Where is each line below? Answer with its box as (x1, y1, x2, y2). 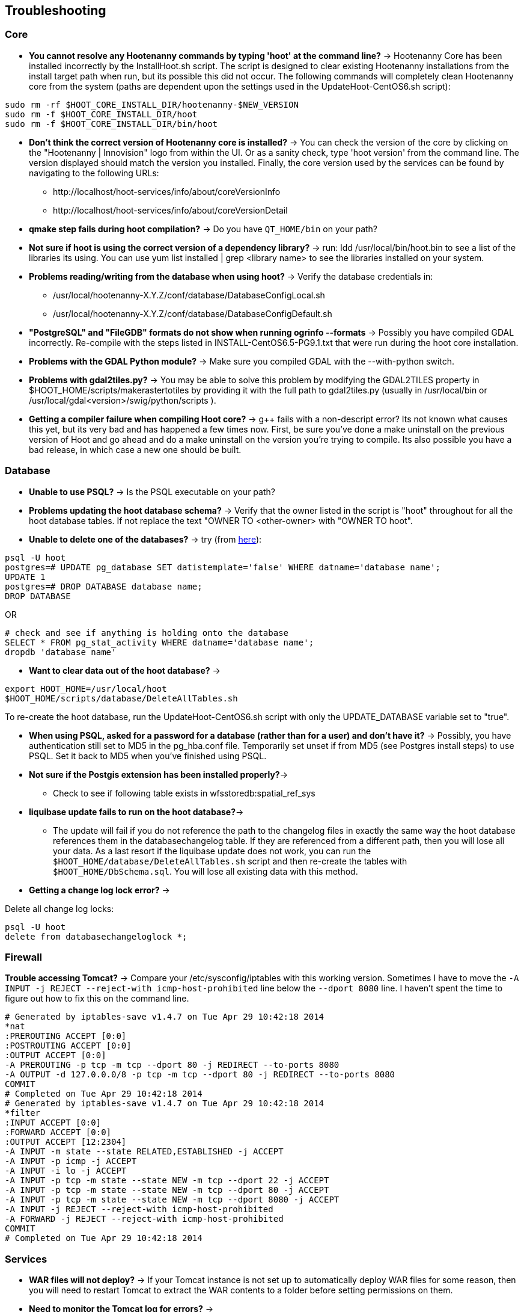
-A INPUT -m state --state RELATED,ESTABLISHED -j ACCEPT (5, 1147, 284, 1157)
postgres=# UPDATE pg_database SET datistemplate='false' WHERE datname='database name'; (5, 562, 440, 572)
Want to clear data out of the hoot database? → (29, 665, 221, 676)
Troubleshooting (5, 3, 106, 18)
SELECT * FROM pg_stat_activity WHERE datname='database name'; (5, 637, 314, 647)
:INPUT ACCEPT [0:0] (5, 1118, 102, 1128)
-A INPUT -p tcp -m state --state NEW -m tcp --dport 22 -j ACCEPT (5, 1175, 329, 1186)
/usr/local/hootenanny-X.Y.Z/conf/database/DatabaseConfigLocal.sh (53, 289, 325, 300)
